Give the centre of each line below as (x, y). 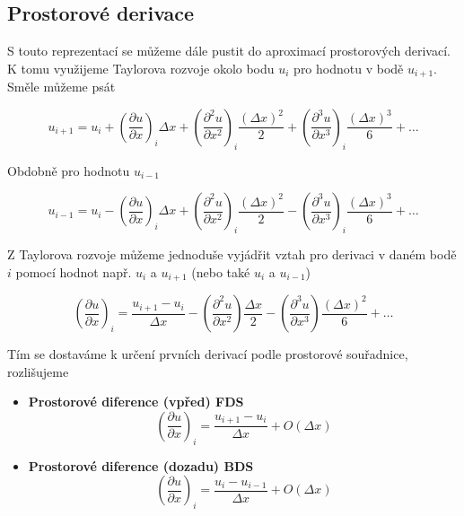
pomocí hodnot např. (74, 271)
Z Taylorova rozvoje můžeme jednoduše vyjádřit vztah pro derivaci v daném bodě (232, 254)
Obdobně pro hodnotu (69, 170)
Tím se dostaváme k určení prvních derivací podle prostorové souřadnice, (208, 354)
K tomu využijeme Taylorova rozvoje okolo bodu (141, 68)
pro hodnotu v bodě (349, 68)
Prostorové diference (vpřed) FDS (136, 402)
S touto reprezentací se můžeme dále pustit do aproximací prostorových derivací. (229, 51)
